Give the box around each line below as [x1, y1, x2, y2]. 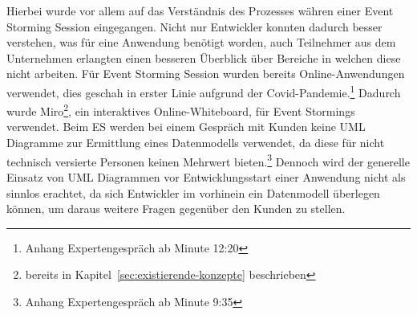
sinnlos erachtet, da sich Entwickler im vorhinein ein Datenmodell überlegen [6, 184, 380, 201]
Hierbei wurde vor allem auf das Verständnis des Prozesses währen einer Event [6, 2, 394, 18]
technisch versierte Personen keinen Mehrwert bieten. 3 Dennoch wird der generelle [6, 150, 410, 170]
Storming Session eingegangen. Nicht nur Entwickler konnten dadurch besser [6, 18, 383, 35]
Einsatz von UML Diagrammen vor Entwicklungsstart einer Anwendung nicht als [6, 168, 406, 185]
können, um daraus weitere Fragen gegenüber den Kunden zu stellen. [6, 200, 346, 217]
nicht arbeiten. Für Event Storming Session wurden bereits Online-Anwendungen [6, 65, 405, 82]
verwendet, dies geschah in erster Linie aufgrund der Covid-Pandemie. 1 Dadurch [6, 81, 401, 100]
